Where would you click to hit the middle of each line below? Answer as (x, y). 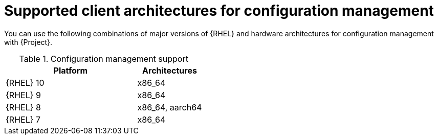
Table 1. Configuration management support (104, 59)
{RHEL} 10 (25, 83)
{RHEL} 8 (23, 107)
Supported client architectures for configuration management (219, 11)
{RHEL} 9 (23, 95)
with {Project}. (28, 42)
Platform (70, 70)
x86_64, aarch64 (170, 107)
